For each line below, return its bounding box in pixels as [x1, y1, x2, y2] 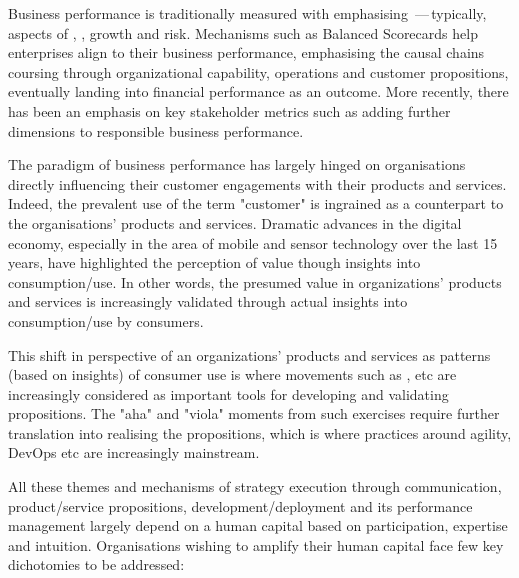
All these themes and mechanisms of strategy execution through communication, [8, 476, 502, 497]
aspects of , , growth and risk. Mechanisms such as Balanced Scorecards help [8, 22, 478, 43]
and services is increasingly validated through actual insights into [8, 291, 408, 312]
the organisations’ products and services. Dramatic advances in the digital [8, 212, 462, 233]
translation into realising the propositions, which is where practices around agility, [8, 422, 512, 443]
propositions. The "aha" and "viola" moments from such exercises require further [8, 403, 500, 424]
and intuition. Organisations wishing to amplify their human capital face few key [8, 534, 504, 555]
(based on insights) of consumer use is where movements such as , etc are [8, 364, 457, 385]
